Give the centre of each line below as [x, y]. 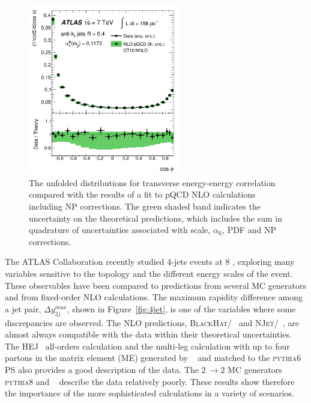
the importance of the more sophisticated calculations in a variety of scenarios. [149, 393]
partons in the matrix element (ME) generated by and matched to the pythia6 [153, 358]
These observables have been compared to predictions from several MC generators [155, 285]
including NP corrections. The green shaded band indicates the [145, 206]
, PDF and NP [249, 230]
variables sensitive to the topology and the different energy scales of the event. [149, 273]
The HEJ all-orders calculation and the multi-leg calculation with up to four [147, 346]
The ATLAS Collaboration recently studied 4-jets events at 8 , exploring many [150, 262]
